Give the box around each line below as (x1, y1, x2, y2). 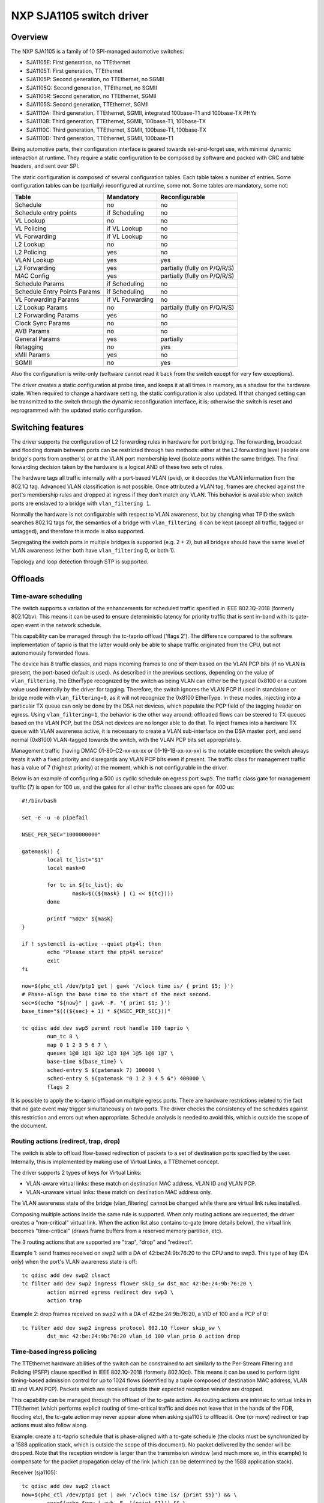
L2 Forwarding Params (14, 311, 79, 320)
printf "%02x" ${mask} (47, 915, 114, 922)
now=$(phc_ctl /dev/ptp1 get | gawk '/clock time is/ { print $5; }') (22, 982, 234, 989)
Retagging (14, 343, 44, 351)
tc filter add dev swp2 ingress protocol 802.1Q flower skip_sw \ (22, 1324, 221, 1331)
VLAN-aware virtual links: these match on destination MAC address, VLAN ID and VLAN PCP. (26, 1180, 256, 1187)
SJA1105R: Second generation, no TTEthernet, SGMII (26, 93, 157, 100)
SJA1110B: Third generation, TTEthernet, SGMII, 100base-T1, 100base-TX (26, 118, 206, 125)
